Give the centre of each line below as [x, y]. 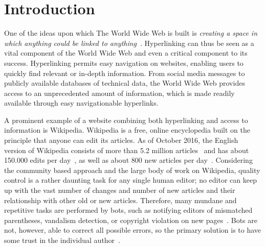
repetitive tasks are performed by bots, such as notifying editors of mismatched [128, 210]
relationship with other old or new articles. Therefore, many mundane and [120, 200]
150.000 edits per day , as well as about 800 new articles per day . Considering [128, 160]
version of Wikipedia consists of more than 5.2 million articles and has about [127, 150]
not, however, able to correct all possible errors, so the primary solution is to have [133, 230]
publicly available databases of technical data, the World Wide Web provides [125, 83]
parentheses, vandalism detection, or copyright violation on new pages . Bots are [131, 220]
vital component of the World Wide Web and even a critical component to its [126, 53]
